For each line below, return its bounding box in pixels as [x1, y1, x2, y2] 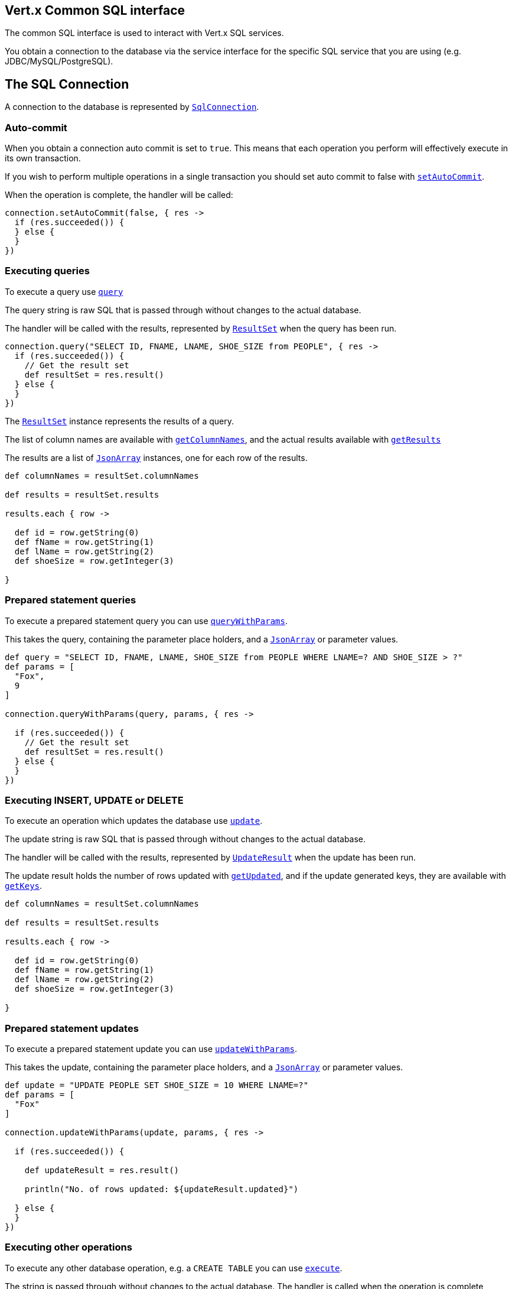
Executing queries [5, 265, 90, 277]
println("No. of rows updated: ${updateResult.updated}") [24, 1184, 299, 1194]
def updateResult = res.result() [24, 1165, 180, 1176]
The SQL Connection [5, 76, 129, 92]
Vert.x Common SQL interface [5, 3, 185, 18]
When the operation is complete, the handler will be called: [5, 190, 233, 200]
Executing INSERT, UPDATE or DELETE [5, 794, 184, 806]
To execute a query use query [5, 286, 123, 297]
